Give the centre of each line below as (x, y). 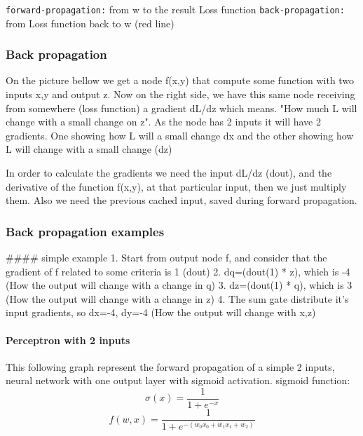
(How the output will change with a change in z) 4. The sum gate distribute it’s (177, 298)
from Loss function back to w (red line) (90, 23)
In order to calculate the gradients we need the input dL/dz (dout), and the (169, 173)
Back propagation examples (85, 231)
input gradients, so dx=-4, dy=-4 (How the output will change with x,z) (161, 312)
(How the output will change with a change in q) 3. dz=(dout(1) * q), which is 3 (179, 285)
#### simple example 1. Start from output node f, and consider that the (166, 258)
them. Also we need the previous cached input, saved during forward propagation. (181, 200)
